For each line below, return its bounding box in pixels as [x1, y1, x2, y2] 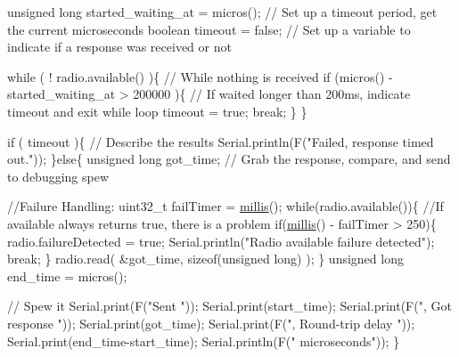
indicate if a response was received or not [7, 37, 232, 56]
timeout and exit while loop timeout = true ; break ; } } [7, 101, 307, 120]
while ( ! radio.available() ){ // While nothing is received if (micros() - [7, 67, 393, 85]
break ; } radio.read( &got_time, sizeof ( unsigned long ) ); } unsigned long [7, 249, 404, 268]
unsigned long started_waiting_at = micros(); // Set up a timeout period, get [7, 3, 438, 20]
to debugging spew [7, 166, 110, 185]
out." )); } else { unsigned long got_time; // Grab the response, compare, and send [7, 150, 451, 168]
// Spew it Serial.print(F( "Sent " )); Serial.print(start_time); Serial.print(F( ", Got [7, 296, 452, 315]
